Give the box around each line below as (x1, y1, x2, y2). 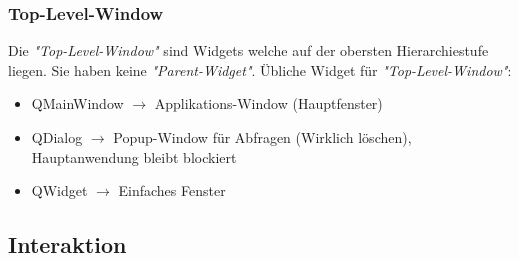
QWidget (31, 180, 88, 201)
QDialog (31, 127, 83, 147)
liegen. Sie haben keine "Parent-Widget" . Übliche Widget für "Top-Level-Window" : (8, 59, 512, 80)
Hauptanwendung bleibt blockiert (31, 146, 237, 167)
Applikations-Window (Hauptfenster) (154, 93, 383, 114)
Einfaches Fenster (118, 180, 226, 201)
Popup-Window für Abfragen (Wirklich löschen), (113, 127, 412, 147)
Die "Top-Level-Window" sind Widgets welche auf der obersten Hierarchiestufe (8, 40, 489, 61)
